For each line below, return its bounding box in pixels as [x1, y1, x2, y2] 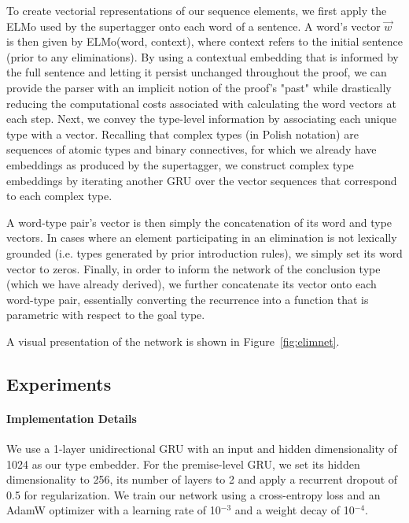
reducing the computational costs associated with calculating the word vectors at [6, 95, 396, 111]
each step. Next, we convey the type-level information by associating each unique [6, 110, 397, 127]
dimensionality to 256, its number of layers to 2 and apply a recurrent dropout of [6, 471, 398, 488]
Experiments [6, 371, 112, 395]
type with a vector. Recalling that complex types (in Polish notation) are [6, 125, 359, 142]
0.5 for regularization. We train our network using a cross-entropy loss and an [6, 486, 381, 503]
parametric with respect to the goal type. [6, 306, 205, 323]
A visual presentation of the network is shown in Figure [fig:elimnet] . [6, 332, 340, 349]
